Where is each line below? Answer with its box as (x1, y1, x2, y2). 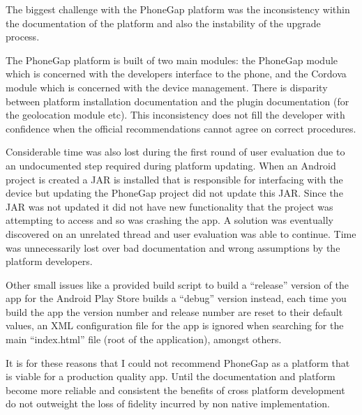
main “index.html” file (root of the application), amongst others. (6, 332, 282, 347)
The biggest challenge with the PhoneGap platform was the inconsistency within (6, 2, 350, 16)
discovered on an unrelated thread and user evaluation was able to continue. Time (6, 226, 356, 241)
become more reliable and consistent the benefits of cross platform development (6, 382, 345, 397)
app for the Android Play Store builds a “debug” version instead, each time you (6, 291, 347, 305)
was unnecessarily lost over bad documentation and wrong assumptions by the (6, 240, 340, 255)
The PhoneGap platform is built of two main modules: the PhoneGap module (6, 52, 338, 67)
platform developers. (6, 254, 93, 269)
